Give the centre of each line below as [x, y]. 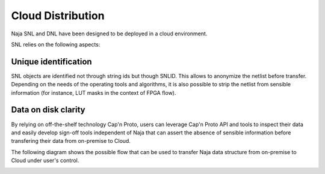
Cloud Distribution [58, 16]
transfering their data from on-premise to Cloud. [71, 141]
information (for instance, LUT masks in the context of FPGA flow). [94, 92]
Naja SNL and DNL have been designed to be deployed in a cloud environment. [109, 34]
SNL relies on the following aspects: [56, 44]
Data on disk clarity [48, 110]
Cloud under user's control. [45, 160]
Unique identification [52, 61]
